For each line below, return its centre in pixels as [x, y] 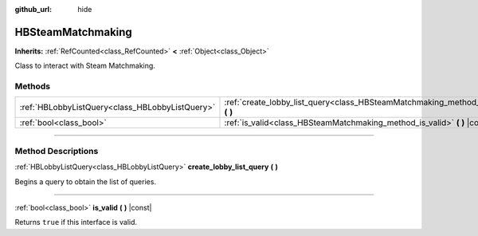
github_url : [33, 9]
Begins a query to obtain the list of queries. [86, 181]
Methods [33, 86]
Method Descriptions [57, 151]
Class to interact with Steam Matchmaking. [85, 66]
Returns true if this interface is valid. [76, 222]
